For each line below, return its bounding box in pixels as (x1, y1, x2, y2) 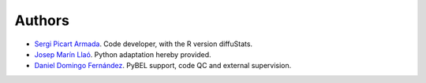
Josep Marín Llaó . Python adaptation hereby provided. (34, 49, 212, 59)
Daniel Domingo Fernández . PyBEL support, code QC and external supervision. (34, 61, 292, 70)
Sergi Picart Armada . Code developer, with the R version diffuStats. (34, 39, 252, 49)
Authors (14, 12, 70, 29)
